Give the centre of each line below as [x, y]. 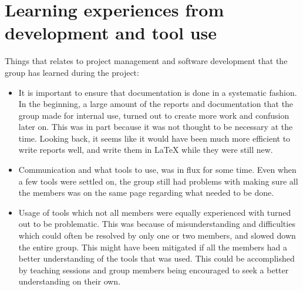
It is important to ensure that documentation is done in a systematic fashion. [158, 92]
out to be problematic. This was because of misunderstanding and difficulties [157, 224]
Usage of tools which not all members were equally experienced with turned [155, 212]
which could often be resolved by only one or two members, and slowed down [157, 235]
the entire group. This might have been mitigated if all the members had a [153, 247]
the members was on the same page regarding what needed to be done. [146, 193]
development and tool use [111, 33]
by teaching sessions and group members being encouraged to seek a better [154, 270]
